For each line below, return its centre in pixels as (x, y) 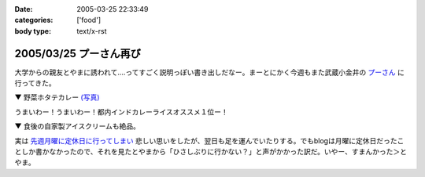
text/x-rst (92, 31)
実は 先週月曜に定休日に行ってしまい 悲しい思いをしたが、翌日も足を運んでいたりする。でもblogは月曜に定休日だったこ (209, 140)
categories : (34, 20)
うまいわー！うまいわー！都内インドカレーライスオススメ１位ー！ (121, 112)
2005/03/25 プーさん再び (78, 54)
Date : (24, 9)
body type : (33, 31)
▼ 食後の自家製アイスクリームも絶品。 (78, 126)
